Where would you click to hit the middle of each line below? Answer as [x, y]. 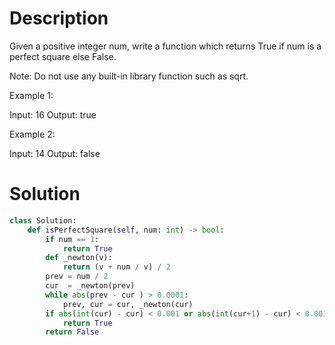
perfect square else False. [63, 56]
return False [72, 332]
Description [59, 18]
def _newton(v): [79, 258]
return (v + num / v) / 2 [116, 267]
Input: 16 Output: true [53, 114]
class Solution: [43, 220]
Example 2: [32, 134]
